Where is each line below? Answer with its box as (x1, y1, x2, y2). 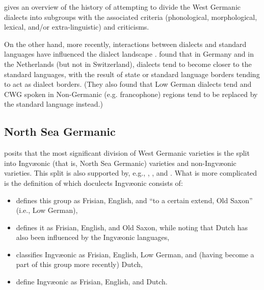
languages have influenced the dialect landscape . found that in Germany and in (4, 49, 254, 59)
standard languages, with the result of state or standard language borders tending (4, 68, 260, 79)
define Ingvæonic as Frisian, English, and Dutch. (16, 276, 168, 287)
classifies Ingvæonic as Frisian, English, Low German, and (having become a (16, 249, 254, 259)
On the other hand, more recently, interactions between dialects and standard (4, 38, 247, 49)
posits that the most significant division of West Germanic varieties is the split (4, 148, 250, 158)
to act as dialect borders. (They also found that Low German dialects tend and (4, 79, 252, 89)
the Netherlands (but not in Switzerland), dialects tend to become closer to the (4, 58, 252, 69)
